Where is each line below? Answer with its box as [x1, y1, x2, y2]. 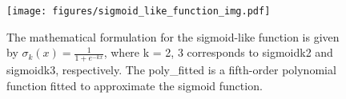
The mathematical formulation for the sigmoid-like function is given [6, 28, 340, 45]
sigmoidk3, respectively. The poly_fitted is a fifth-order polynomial [6, 61, 336, 78]
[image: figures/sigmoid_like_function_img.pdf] [6, 6, 271, 17]
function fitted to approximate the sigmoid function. [6, 77, 263, 93]
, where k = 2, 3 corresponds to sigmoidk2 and [103, 44, 333, 61]
